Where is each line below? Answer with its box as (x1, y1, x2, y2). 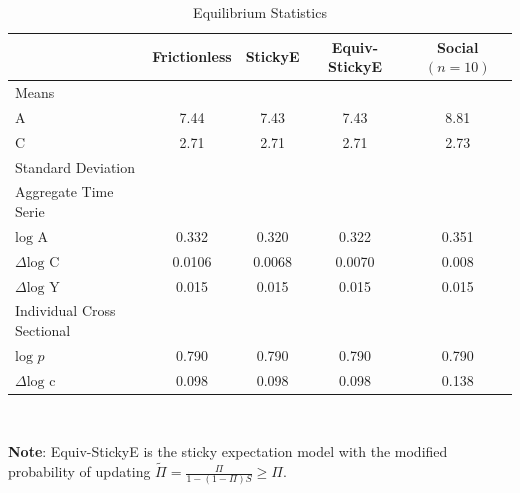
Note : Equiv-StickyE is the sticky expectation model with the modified (8, 441, 448, 462)
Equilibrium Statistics (193, 2, 327, 22)
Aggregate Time (15, 181, 114, 202)
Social (437, 36, 479, 57)
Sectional (15, 319, 71, 340)
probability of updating (8, 461, 151, 482)
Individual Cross (15, 300, 116, 321)
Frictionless (152, 46, 232, 67)
